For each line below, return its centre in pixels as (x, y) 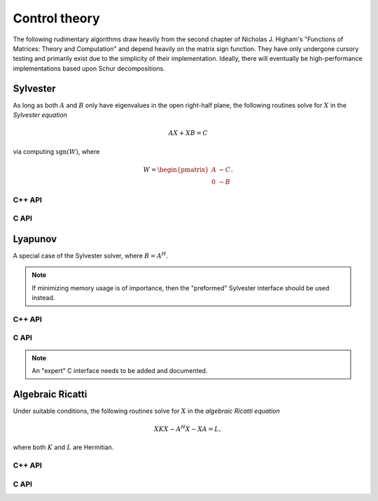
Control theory (56, 18)
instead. (43, 298)
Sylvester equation (40, 115)
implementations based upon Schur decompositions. (89, 68)
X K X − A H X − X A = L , (188, 429)
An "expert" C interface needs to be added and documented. (120, 370)
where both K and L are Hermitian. (63, 447)
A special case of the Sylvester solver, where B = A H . (90, 255)
